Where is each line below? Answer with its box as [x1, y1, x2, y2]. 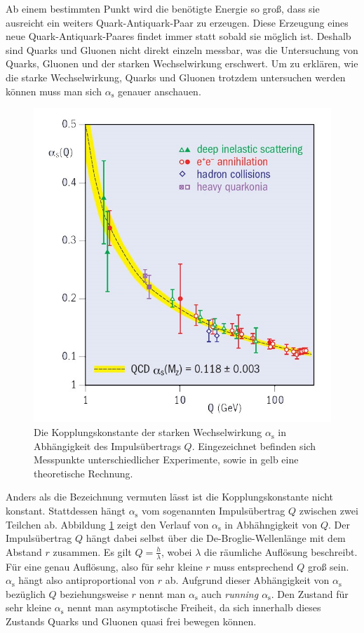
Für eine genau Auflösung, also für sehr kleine [6, 559, 203, 573]
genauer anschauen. [118, 83, 201, 98]
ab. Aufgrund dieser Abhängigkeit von [165, 573, 330, 587]
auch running [201, 586, 259, 601]
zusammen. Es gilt [53, 544, 132, 559]
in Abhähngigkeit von [224, 517, 318, 531]
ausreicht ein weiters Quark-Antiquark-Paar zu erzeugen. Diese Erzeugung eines [6, 15, 349, 29]
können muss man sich [6, 83, 102, 98]
